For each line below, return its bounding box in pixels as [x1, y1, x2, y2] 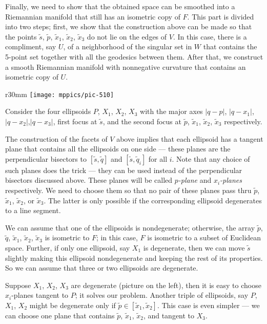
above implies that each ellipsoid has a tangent [116, 133, 263, 144]
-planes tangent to [11, 290, 69, 300]
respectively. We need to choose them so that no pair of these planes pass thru [5, 184, 252, 195]
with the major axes [140, 106, 203, 117]
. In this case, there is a [173, 31, 247, 42]
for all [148, 153, 168, 164]
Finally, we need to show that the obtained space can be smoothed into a [5, 1, 235, 11]
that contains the [203, 41, 257, 52]
